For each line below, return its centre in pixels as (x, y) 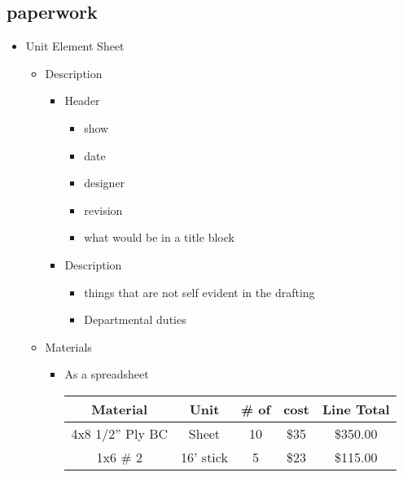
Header (82, 101)
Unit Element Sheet (75, 46)
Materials (68, 346)
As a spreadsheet (107, 374)
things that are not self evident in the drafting (199, 292)
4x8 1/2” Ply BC (120, 433)
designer (105, 183)
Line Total (356, 409)
